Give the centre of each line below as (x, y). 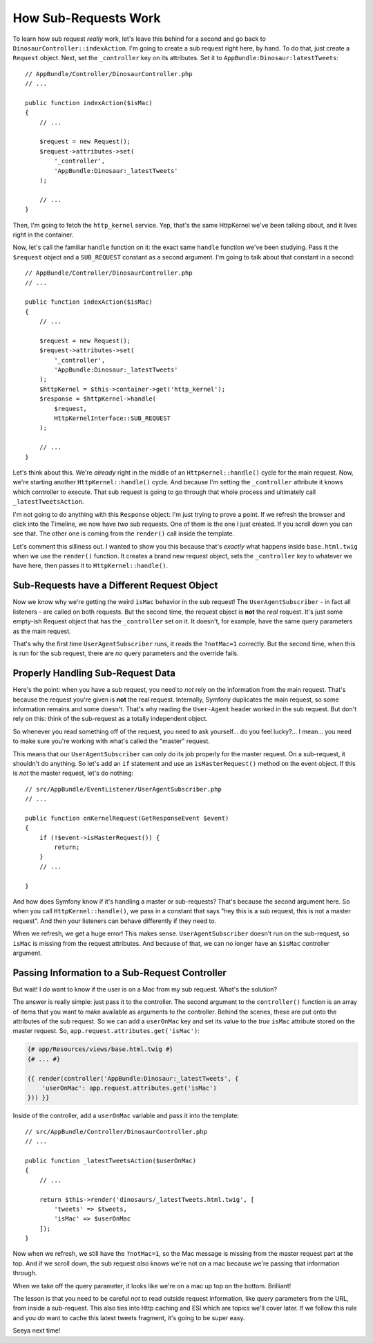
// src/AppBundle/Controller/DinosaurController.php (116, 1132)
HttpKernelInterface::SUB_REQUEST (113, 418)
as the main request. (42, 631)
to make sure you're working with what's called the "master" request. (112, 741)
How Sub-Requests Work (87, 18)
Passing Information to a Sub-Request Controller (120, 972)
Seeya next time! (37, 1331)
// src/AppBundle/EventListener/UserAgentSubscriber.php (124, 789)
